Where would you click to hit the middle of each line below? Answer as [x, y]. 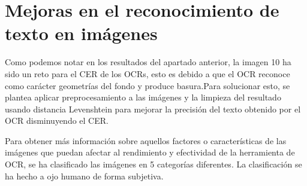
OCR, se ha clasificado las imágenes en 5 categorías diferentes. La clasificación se [153, 164]
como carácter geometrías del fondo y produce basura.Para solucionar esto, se [148, 85]
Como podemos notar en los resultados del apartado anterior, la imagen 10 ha [148, 62]
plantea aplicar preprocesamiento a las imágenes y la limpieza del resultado [143, 97]
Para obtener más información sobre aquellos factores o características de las [146, 140]
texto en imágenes [81, 33]
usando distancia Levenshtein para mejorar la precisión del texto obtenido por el [153, 109]
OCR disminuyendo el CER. [57, 121]
